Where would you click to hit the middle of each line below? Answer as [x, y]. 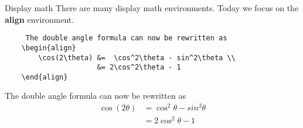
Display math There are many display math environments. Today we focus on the [152, 8]
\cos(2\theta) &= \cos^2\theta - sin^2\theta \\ [137, 58]
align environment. [40, 19]
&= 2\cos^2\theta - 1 [139, 68]
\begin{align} [49, 48]
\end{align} [45, 77]
